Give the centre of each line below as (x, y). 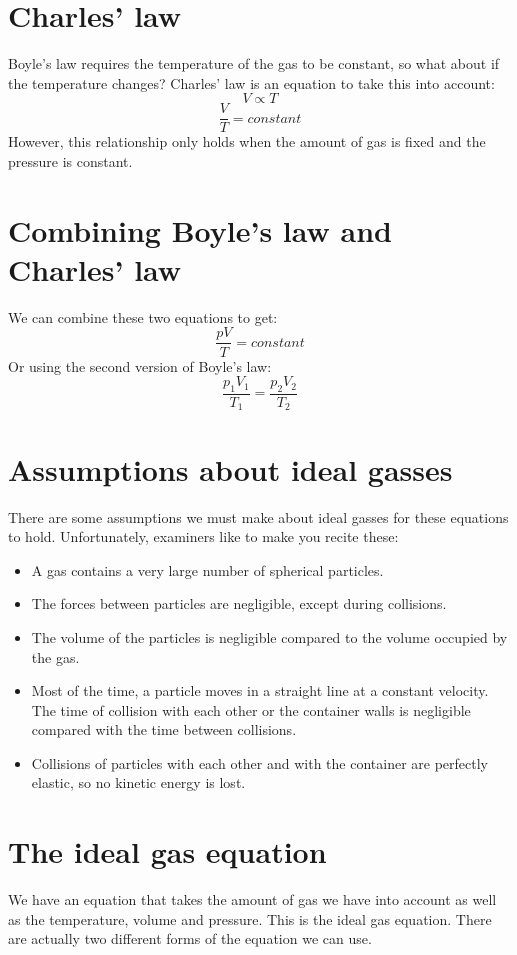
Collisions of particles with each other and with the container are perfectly (259, 762)
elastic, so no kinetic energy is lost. (138, 782)
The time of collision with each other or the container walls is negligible (251, 709)
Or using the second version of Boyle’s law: (140, 365)
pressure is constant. (70, 160)
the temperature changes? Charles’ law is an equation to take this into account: (251, 82)
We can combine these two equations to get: (143, 316)
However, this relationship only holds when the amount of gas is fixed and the (247, 141)
